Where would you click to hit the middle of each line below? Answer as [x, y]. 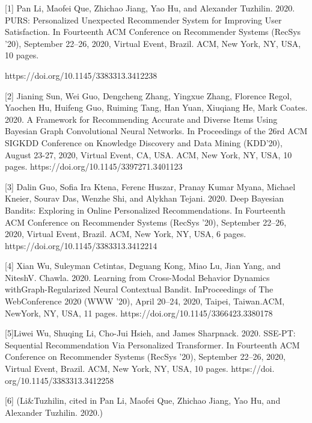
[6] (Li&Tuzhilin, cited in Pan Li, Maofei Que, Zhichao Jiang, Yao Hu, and [143, 400]
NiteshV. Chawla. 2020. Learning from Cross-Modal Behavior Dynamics [137, 277]
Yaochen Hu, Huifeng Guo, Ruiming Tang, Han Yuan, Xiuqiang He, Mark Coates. [156, 107]
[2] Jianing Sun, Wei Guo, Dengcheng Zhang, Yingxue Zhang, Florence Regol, [148, 95]
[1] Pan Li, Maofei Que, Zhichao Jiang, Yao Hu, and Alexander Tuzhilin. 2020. [150, 8]
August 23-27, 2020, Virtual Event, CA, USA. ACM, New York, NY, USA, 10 [148, 154]
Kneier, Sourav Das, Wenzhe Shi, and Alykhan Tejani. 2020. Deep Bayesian [145, 198]
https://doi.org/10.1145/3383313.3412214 [81, 245]
